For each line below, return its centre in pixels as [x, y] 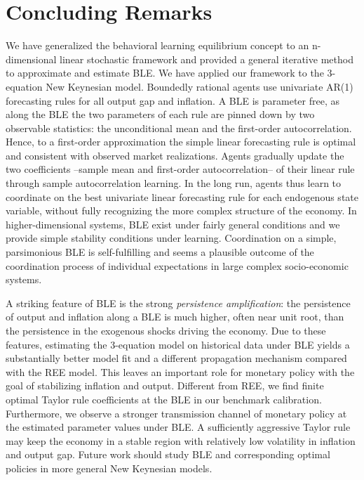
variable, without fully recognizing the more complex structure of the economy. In [181, 210]
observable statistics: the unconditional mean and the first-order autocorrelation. [179, 128]
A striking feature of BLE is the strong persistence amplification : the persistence [178, 303]
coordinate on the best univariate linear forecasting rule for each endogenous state [182, 196]
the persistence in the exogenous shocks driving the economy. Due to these [166, 330]
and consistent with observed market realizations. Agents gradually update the [175, 155]
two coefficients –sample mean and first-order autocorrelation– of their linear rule [180, 169]
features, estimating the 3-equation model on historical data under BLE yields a [178, 344]
